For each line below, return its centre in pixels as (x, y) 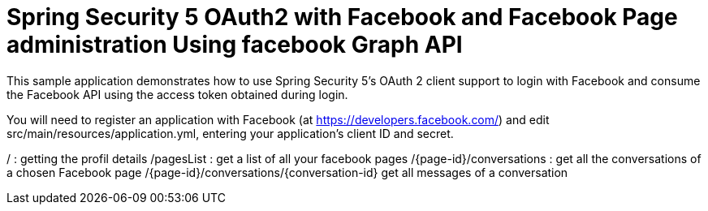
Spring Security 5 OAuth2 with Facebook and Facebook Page (342, 17)
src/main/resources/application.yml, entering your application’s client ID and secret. (230, 133)
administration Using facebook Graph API (235, 45)
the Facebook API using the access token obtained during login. (177, 94)
